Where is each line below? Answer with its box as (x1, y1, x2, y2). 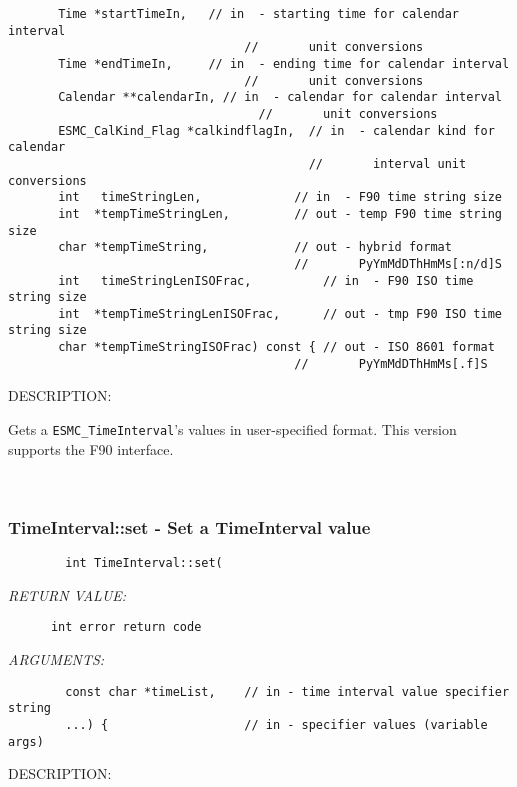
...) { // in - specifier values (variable (65, 717, 488, 732)
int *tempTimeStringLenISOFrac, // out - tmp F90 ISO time (58, 306, 502, 321)
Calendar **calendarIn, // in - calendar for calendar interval (58, 90, 502, 105)
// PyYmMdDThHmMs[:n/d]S (294, 256, 502, 271)
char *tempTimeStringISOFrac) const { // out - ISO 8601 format (58, 340, 495, 355)
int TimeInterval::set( (65, 556, 223, 571)
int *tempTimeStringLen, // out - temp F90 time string (58, 206, 502, 221)
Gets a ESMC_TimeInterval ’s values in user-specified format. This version (8, 419, 457, 440)
